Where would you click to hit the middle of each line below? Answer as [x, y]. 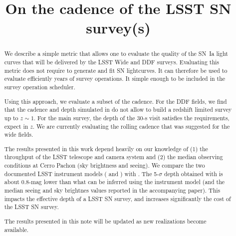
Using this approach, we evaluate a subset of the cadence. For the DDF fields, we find [116, 101]
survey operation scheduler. [40, 87]
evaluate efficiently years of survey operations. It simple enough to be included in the [115, 79]
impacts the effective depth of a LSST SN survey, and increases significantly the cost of [118, 198]
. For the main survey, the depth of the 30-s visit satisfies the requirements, [131, 118]
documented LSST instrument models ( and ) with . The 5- [82, 173]
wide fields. [19, 134]
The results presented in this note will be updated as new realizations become [105, 221]
